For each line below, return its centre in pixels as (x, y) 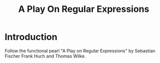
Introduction (31, 37)
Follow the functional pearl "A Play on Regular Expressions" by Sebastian (80, 51)
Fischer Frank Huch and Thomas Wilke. (45, 56)
